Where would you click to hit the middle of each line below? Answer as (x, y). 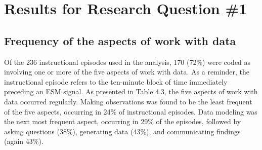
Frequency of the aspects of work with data (120, 40)
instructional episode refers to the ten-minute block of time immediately (116, 81)
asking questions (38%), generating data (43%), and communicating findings (122, 131)
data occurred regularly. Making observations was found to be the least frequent (128, 101)
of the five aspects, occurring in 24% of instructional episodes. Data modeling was (131, 111)
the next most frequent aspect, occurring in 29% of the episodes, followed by (123, 121)
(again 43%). (24, 141)
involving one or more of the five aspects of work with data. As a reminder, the (127, 72)
